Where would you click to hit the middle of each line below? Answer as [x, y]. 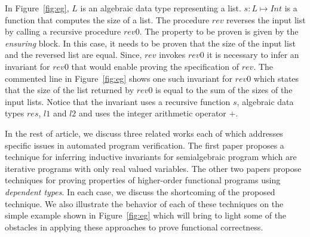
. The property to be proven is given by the [219, 31]
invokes [172, 55]
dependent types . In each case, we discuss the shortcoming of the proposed [140, 191]
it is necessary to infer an [253, 55]
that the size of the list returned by [70, 90]
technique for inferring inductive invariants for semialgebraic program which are [151, 157]
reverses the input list [266, 19]
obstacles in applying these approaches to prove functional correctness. [134, 227]
